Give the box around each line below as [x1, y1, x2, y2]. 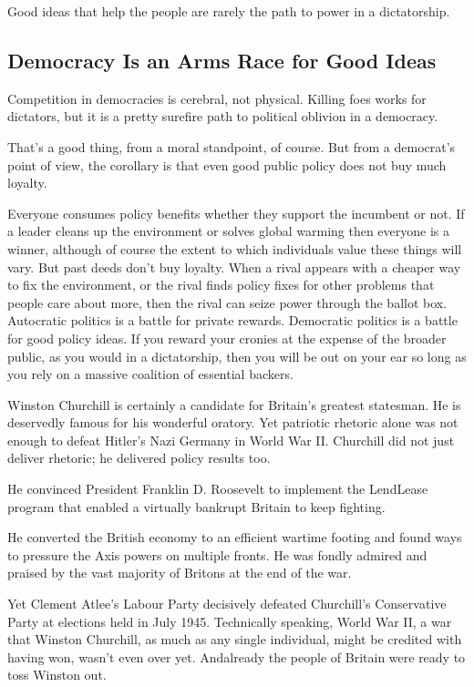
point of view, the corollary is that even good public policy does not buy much [7, 155, 447, 174]
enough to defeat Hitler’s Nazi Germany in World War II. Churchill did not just [7, 430, 455, 449]
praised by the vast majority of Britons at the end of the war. [7, 563, 352, 582]
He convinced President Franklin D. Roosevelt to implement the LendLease [7, 479, 428, 498]
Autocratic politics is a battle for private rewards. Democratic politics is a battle [7, 311, 458, 330]
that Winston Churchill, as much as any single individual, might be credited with [7, 630, 462, 649]
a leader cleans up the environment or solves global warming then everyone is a [7, 221, 450, 241]
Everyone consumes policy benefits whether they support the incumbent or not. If [7, 203, 465, 222]
